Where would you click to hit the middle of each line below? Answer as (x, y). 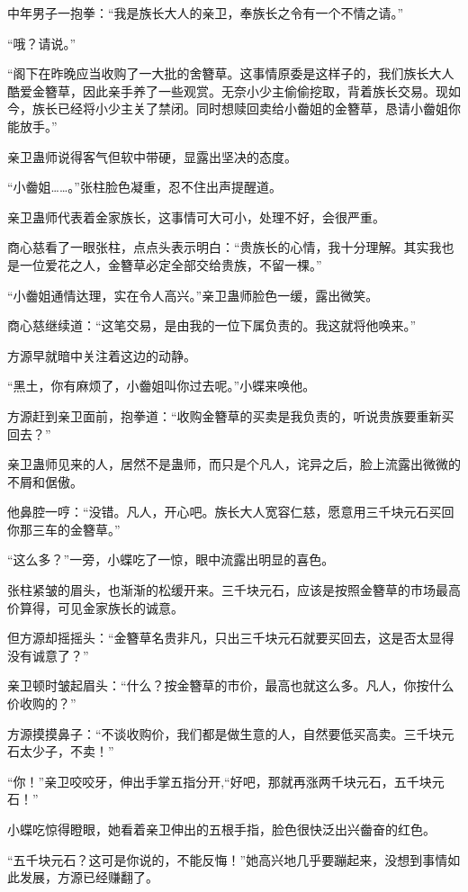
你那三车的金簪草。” (64, 529)
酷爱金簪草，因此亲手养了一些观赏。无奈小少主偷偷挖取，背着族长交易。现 (228, 90)
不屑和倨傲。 (45, 481)
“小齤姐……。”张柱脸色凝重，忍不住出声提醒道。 (144, 187)
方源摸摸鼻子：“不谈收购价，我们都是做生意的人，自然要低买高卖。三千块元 (231, 733)
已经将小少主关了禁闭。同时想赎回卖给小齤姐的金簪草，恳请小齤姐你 (259, 108)
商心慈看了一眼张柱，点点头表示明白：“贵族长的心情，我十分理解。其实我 (225, 247)
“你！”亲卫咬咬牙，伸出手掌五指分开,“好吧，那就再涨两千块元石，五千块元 (226, 781)
